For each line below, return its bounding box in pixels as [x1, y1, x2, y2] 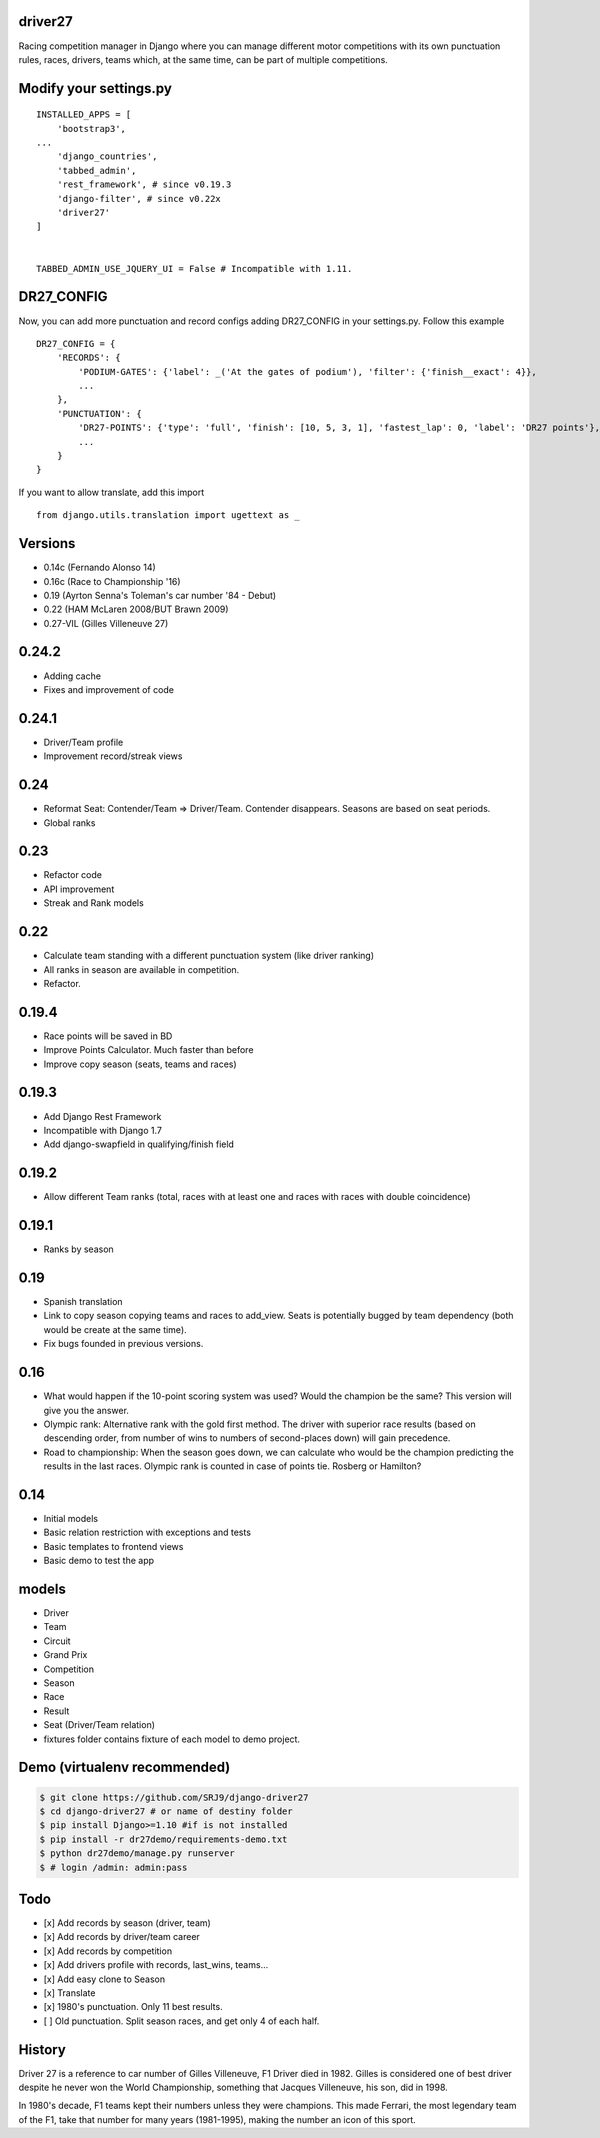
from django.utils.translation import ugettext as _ [36, 510, 300, 521]
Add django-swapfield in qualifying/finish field [43, 1138, 235, 1150]
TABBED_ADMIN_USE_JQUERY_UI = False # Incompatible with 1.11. [36, 263, 353, 274]
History [18, 2041, 67, 2058]
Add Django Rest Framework [43, 1110, 162, 1122]
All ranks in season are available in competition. [43, 963, 240, 975]
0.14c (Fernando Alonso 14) [43, 561, 157, 574]
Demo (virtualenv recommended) [18, 1759, 231, 1776]
